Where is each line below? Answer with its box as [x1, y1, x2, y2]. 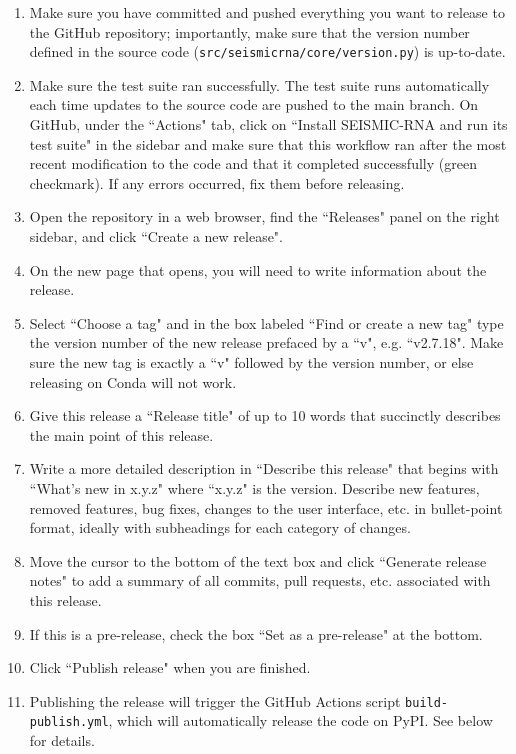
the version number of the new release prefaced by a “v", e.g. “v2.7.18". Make [29, 332, 504, 353]
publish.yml [29, 715, 109, 730]
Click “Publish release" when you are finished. [29, 657, 311, 678]
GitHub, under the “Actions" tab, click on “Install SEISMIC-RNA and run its [29, 114, 508, 135]
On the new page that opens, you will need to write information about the [29, 259, 487, 280]
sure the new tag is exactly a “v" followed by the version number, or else [29, 351, 474, 372]
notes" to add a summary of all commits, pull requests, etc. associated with [29, 570, 491, 591]
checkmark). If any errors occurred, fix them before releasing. [29, 172, 405, 193]
